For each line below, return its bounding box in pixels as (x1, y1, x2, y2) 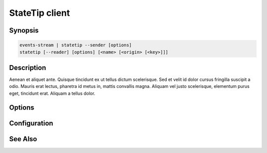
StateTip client (9, 7, 70, 18)
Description (9, 63, 46, 72)
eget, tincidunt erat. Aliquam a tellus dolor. (9, 90, 95, 96)
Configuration (9, 119, 53, 127)
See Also (9, 135, 37, 143)
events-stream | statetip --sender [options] (19, 42, 132, 48)
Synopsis (9, 26, 39, 35)
